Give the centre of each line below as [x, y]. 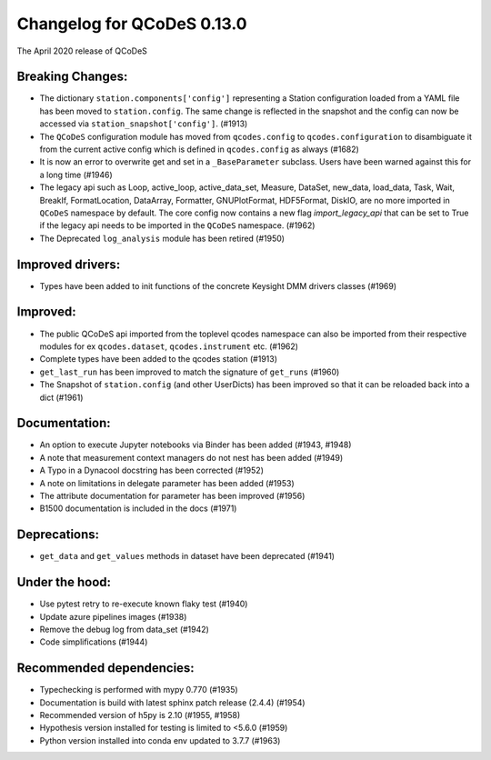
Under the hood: [64, 582]
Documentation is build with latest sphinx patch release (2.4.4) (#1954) [172, 702]
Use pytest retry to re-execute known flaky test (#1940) [144, 604]
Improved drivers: [69, 264]
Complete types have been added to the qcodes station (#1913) [158, 359]
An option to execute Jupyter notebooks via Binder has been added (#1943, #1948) [195, 445]
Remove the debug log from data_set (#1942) [124, 629]
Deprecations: [58, 535]
